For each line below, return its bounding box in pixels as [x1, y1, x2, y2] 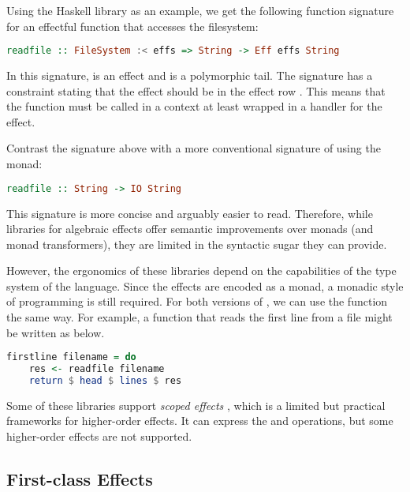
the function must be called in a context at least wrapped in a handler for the [6, 98, 382, 115]
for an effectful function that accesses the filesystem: [6, 17, 259, 34]
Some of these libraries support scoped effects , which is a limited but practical [6, 396, 386, 413]
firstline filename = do [6, 351, 136, 363]
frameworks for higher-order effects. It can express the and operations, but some [6, 412, 393, 429]
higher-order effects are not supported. [6, 428, 192, 445]
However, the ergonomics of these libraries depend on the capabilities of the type [6, 262, 397, 279]
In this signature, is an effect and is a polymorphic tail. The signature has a [6, 67, 373, 84]
